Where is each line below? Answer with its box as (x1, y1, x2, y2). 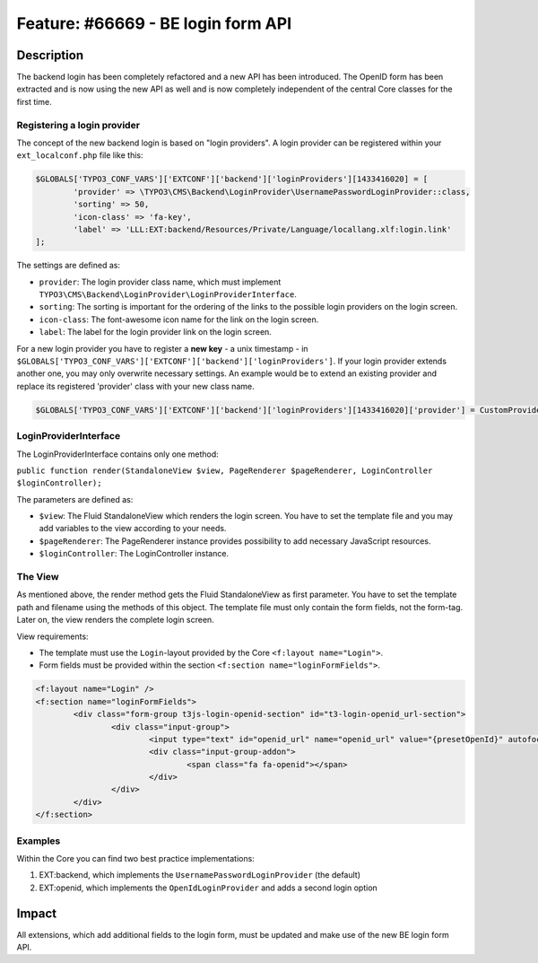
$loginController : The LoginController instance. (39, 548, 229, 559)
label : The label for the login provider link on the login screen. (39, 327, 273, 337)
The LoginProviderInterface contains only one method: (16, 449, 219, 460)
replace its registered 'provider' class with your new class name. (16, 381, 255, 391)
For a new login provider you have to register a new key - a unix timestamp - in (16, 343, 308, 354)
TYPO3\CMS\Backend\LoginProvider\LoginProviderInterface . (39, 289, 298, 300)
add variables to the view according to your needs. (39, 523, 227, 534)
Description (16, 48, 84, 63)
